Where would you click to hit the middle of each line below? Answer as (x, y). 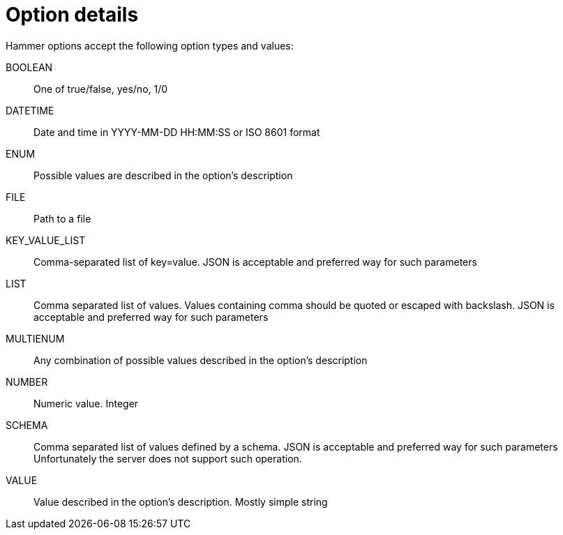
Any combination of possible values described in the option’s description (201, 360)
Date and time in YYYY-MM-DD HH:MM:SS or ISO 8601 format (177, 132)
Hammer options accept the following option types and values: (150, 45)
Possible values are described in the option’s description (163, 175)
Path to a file (62, 218)
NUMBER (27, 382)
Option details (72, 15)
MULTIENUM (35, 338)
